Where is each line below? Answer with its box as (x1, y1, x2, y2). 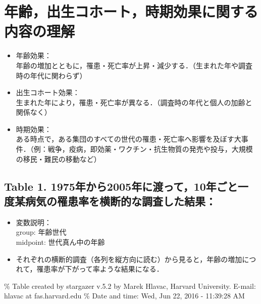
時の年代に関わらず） (16, 70, 87, 80)
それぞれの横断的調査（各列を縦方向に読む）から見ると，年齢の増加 (16, 253, 242, 264)
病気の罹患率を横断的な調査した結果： (25, 193, 216, 209)
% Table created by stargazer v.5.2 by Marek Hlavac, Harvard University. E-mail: (4, 280, 256, 291)
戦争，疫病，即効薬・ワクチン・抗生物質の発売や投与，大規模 (47, 144, 253, 154)
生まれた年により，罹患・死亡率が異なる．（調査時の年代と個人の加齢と (16, 97, 252, 107)
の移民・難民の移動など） (16, 153, 101, 164)
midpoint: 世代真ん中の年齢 (16, 237, 105, 247)
